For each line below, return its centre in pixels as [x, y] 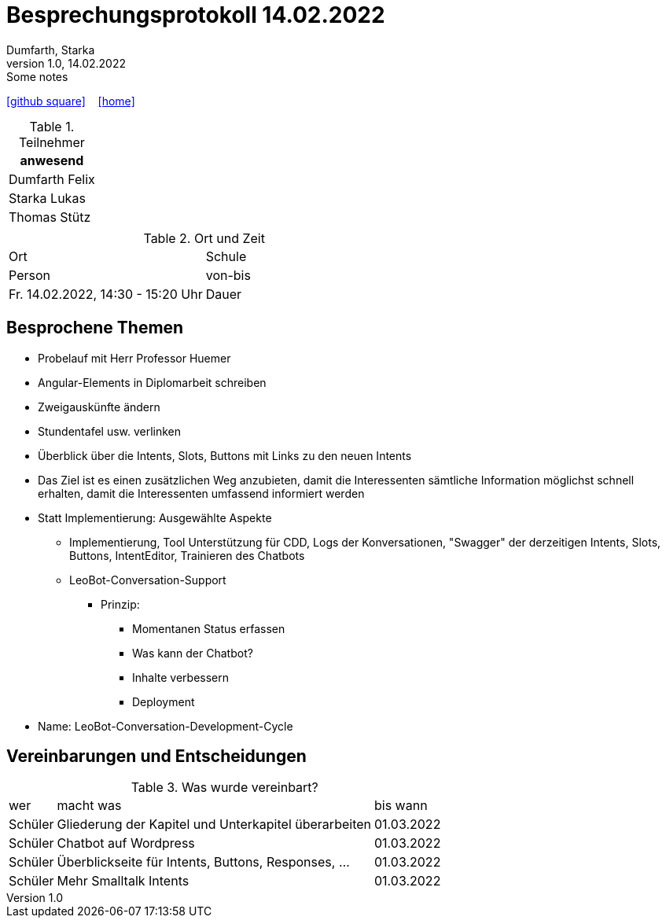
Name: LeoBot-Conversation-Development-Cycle [166, 726]
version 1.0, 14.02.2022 [66, 63]
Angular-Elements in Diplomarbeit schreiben [152, 382]
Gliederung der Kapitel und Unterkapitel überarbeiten [214, 825]
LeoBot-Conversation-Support [148, 580]
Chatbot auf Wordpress [126, 843]
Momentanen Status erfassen [209, 628]
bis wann [401, 806]
